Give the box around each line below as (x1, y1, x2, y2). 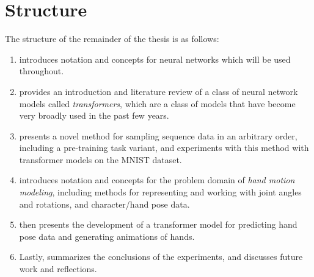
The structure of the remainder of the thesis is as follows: (5, 32, 219, 45)
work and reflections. (19, 262, 97, 275)
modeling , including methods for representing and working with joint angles (19, 186, 302, 198)
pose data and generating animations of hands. (19, 230, 195, 242)
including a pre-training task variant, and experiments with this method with (19, 141, 309, 154)
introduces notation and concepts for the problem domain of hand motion (19, 174, 295, 186)
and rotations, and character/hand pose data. (19, 197, 190, 210)
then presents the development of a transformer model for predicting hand (19, 218, 298, 231)
